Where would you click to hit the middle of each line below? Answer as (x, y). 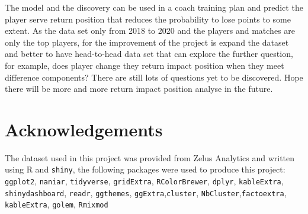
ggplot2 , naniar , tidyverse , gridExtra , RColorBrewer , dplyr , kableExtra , (144, 181)
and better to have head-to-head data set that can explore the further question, (149, 54)
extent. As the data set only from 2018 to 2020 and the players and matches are (150, 31)
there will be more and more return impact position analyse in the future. (139, 89)
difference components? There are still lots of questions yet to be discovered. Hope (154, 77)
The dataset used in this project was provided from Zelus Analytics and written (150, 157)
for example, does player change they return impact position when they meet (145, 65)
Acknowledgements (84, 129)
